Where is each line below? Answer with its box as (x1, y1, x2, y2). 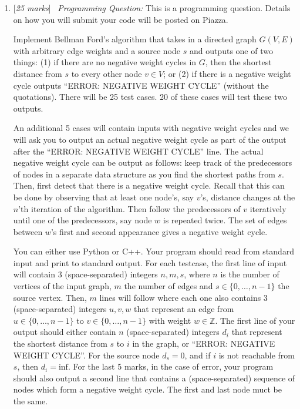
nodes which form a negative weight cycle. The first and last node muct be (13, 383, 282, 395)
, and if (184, 348, 211, 361)
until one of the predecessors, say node (13, 214, 152, 226)
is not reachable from (218, 348, 295, 361)
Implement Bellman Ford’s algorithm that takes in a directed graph (13, 33, 257, 45)
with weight (149, 314, 191, 326)
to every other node (71, 67, 142, 79)
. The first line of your (215, 314, 295, 326)
